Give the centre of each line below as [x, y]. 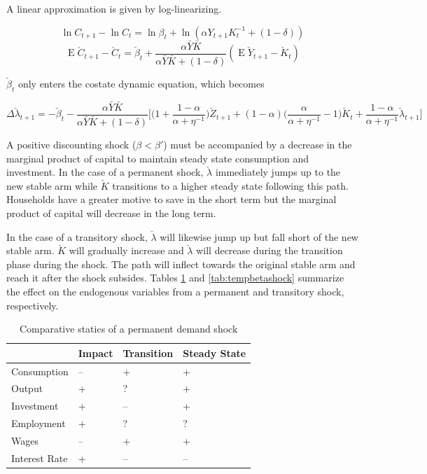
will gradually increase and [126, 250]
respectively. [33, 305]
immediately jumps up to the [278, 172]
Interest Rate [40, 458]
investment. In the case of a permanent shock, [105, 172]
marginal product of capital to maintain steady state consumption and [158, 158]
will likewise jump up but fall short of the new [259, 236]
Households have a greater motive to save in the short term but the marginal [171, 199]
